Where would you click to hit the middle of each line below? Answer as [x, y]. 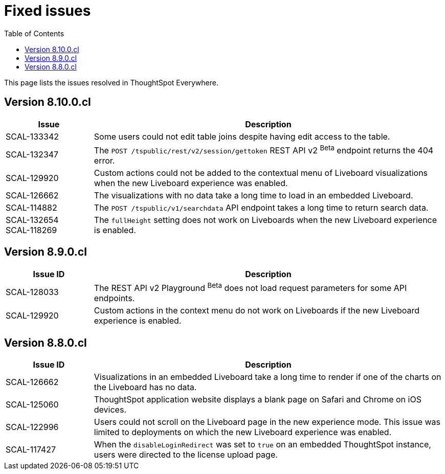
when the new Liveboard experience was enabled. [191, 183]
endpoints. [114, 298]
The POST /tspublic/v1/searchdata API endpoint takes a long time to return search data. [261, 207]
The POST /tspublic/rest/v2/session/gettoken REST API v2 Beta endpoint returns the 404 [264, 149]
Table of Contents [34, 33]
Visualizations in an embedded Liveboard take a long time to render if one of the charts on [268, 377]
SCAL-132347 [32, 155]
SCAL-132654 [32, 220]
